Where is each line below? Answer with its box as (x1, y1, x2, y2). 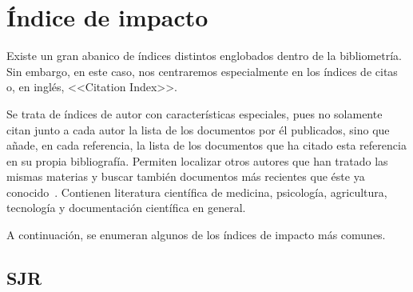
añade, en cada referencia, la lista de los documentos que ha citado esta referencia (6, 137, 407, 154)
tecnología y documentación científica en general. (6, 199, 246, 216)
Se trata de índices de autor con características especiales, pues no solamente (6, 105, 383, 122)
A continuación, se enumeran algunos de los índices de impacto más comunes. (6, 226, 386, 243)
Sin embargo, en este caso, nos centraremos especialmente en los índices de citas (6, 62, 398, 79)
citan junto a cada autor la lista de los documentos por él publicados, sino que (6, 121, 390, 138)
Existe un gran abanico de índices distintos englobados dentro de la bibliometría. (6, 47, 403, 64)
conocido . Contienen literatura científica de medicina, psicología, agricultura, (6, 183, 387, 200)
